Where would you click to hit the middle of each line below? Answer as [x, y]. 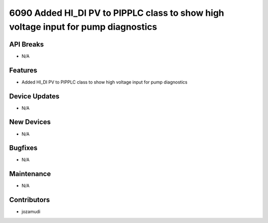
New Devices [30, 122]
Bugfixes [23, 148]
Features [23, 70]
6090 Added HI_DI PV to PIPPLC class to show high [117, 13]
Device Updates [34, 96]
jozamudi [31, 212]
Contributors [30, 200]
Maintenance [30, 174]
